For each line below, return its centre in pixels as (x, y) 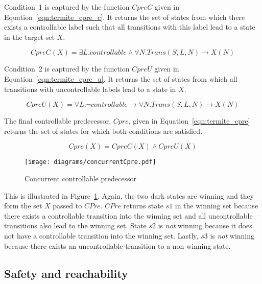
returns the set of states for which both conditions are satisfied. (103, 131)
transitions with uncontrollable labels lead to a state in (90, 89)
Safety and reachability (66, 273)
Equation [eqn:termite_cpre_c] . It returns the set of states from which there (125, 17)
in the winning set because (217, 206)
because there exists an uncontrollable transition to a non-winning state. (117, 245)
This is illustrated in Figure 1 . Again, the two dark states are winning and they (129, 195)
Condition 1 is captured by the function (67, 7)
